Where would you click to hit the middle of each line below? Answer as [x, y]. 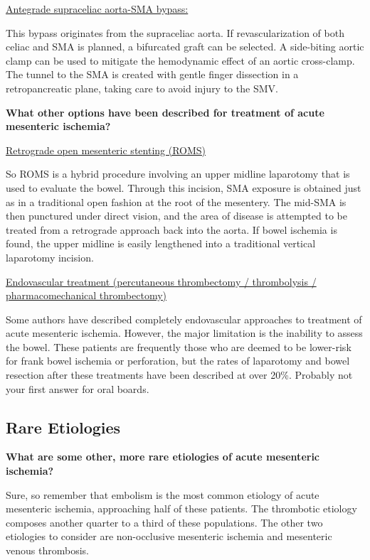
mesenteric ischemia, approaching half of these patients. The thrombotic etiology [181, 508]
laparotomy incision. [50, 257]
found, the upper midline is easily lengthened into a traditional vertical [161, 243]
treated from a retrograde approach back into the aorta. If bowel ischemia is [171, 229]
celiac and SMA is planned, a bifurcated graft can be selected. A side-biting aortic [185, 47]
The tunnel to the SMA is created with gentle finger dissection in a [152, 74]
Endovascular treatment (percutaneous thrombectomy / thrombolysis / [161, 281]
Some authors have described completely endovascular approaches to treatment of [184, 319]
